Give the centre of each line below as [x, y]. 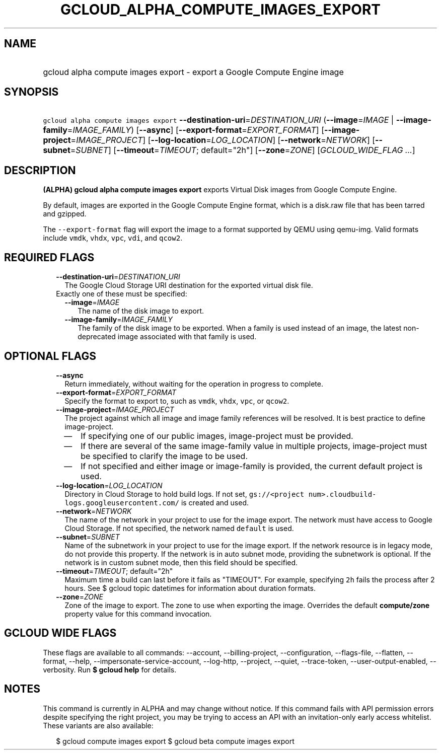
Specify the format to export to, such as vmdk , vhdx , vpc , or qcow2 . [177, 401]
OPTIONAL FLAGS [50, 356]
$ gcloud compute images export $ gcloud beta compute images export [175, 741]
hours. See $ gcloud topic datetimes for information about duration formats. [190, 588]
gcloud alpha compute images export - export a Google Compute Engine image [193, 72]
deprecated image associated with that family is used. [167, 337]
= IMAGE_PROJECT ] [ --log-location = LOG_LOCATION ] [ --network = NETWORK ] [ [223, 140]
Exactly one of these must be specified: [122, 294]
